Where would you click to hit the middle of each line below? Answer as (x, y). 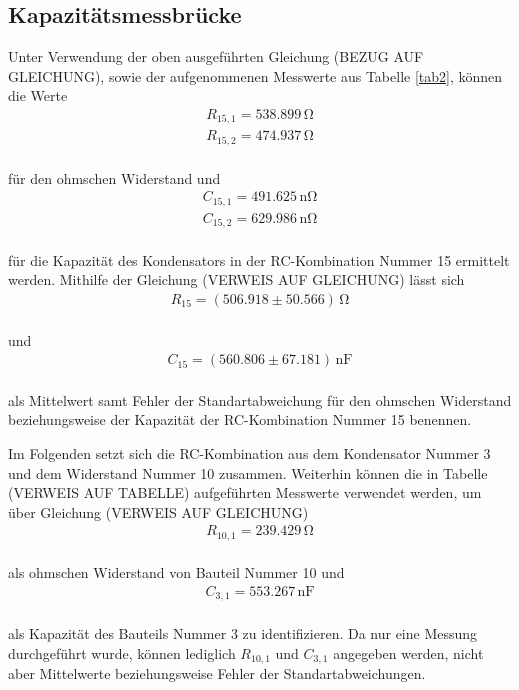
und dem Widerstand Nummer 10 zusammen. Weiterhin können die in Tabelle (248, 472)
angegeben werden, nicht (408, 652)
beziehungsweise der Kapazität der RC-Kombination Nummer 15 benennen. (240, 419)
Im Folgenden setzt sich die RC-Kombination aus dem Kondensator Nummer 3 (249, 452)
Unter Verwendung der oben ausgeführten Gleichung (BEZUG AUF (216, 56)
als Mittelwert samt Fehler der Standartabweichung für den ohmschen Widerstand (260, 399)
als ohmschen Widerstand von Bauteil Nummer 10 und (176, 572)
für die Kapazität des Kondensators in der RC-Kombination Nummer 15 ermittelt (259, 259)
